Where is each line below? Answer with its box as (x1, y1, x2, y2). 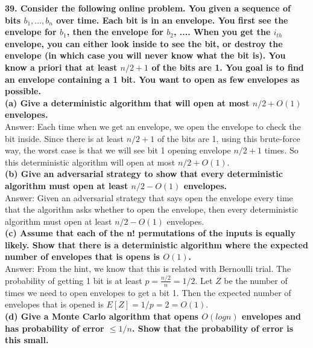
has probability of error (5, 321, 104, 334)
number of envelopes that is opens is (5, 250, 160, 263)
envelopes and (241, 309, 301, 322)
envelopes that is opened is (5, 298, 104, 311)
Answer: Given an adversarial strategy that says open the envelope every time (5, 191, 293, 204)
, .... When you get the (173, 25, 271, 38)
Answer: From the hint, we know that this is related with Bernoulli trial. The (5, 262, 291, 275)
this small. (5, 333, 49, 346)
